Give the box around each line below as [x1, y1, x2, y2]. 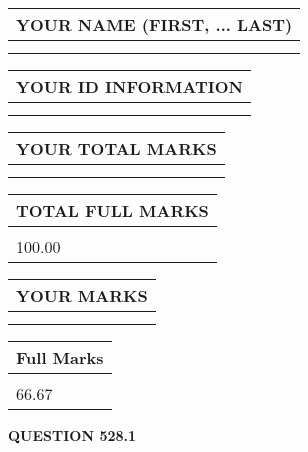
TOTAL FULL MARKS [16, 199, 209, 222]
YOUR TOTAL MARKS [16, 137, 217, 160]
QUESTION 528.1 [8, 425, 137, 445]
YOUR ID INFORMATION [16, 75, 243, 98]
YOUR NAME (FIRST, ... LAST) [16, 13, 293, 36]
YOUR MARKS [16, 284, 148, 307]
